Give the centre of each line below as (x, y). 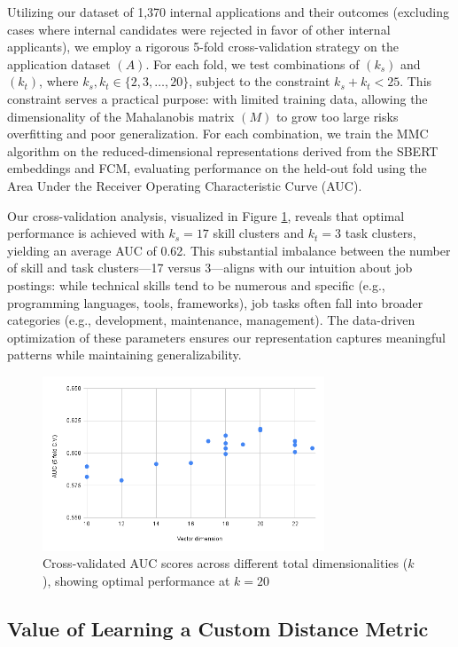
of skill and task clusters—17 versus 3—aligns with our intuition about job (210, 268)
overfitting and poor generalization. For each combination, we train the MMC (218, 134)
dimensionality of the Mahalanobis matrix (121, 116)
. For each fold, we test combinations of (252, 63)
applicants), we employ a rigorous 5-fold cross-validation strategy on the (203, 47)
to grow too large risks (337, 116)
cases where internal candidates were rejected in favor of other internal (199, 29)
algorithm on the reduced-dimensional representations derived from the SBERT (223, 150)
